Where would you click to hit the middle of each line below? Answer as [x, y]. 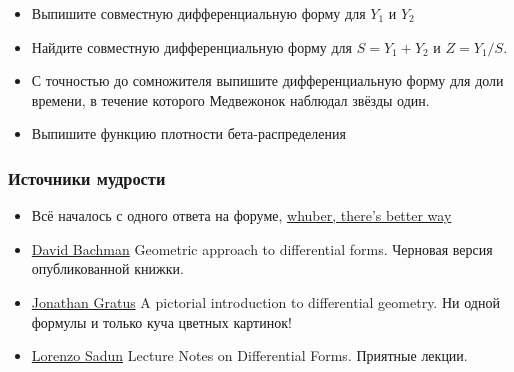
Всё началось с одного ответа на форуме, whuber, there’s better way [241, 215]
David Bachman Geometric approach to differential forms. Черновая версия [262, 248]
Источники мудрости [87, 177]
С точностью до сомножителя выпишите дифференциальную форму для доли [267, 80]
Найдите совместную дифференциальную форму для [192, 46]
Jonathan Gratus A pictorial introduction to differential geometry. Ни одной [265, 301]
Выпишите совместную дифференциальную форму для [198, 13]
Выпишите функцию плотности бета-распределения [188, 133]
